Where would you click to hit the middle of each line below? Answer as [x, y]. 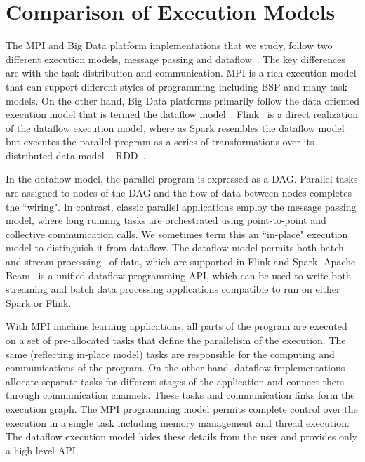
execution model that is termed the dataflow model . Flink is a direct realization [182, 114]
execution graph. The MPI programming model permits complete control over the [182, 408]
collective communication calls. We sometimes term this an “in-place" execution [177, 233]
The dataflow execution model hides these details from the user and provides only [181, 436]
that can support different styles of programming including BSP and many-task [177, 86]
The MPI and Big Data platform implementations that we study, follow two [169, 45]
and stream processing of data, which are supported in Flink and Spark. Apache [181, 262]
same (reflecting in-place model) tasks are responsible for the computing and [170, 354]
